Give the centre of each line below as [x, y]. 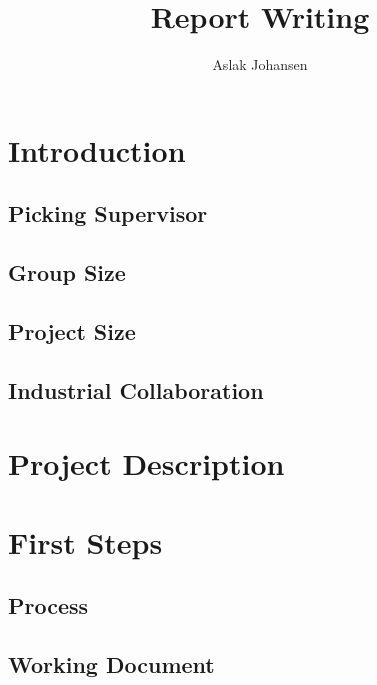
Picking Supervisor [108, 213]
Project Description [146, 463]
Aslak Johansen [260, 64]
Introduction [97, 149]
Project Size [72, 330]
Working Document [111, 663]
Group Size [67, 272]
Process [48, 605]
